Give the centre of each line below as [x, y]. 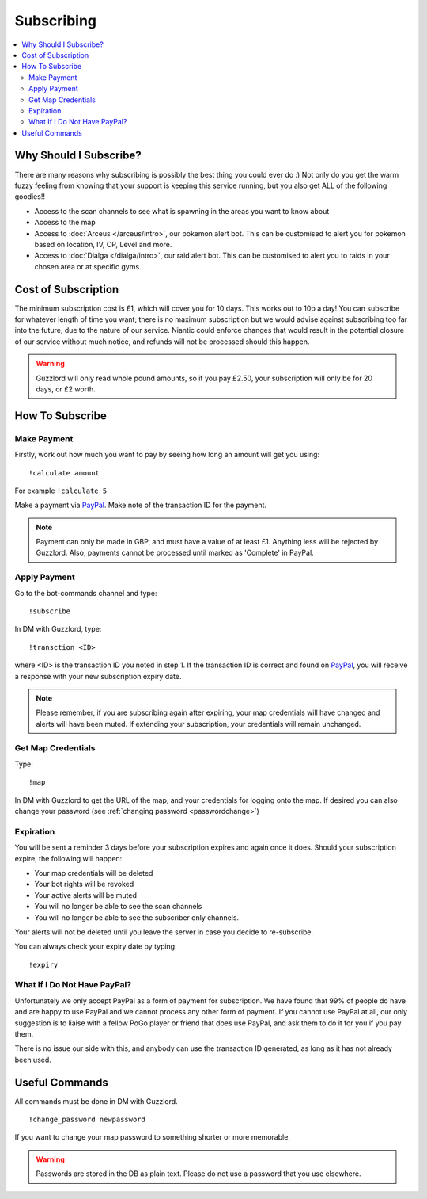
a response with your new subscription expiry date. [98, 676]
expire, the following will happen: [68, 858]
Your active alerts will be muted [86, 895]
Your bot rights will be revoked [84, 884]
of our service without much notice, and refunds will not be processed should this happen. [162, 342]
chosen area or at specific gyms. [88, 266]
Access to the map [65, 223]
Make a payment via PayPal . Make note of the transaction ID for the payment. [141, 505]
